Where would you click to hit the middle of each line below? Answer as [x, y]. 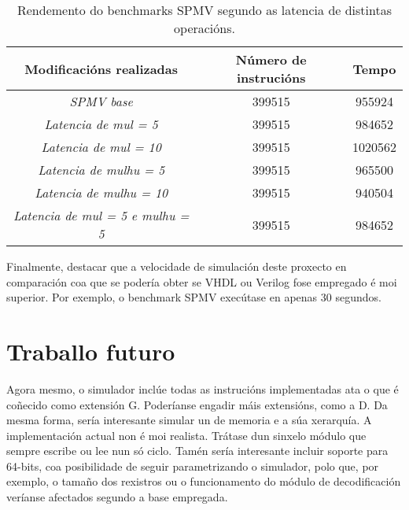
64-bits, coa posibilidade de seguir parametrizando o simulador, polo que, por [193, 466]
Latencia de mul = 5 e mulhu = [101, 215]
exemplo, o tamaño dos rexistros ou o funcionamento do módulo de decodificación [204, 481]
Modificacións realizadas [101, 68]
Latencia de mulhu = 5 [101, 170]
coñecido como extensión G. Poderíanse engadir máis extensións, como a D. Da [197, 404]
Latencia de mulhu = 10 [101, 192]
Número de [271, 59]
